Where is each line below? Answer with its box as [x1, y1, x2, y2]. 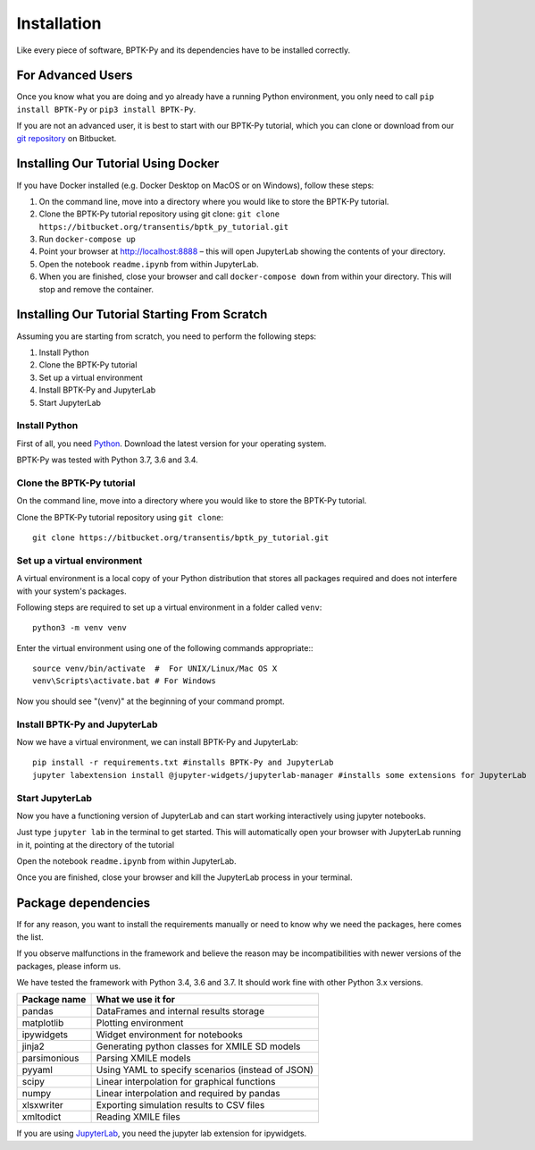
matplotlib [21, 1017, 64, 1029]
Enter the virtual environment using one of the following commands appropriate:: [16, 642, 313, 653]
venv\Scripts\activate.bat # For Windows [32, 676, 216, 686]
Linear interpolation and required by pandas [96, 1087, 280, 1100]
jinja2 [21, 1040, 45, 1053]
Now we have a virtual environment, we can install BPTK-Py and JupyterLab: [16, 736, 298, 747]
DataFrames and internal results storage [96, 1005, 265, 1018]
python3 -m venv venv [32, 622, 127, 633]
